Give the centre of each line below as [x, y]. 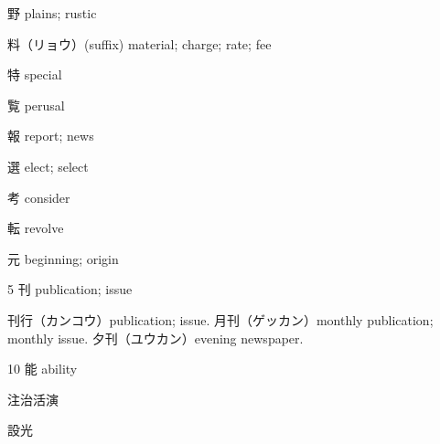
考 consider [39, 197]
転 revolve [36, 228]
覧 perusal [36, 105]
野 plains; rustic [52, 13]
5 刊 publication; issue [70, 289]
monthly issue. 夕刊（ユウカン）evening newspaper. [156, 338]
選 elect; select [48, 166]
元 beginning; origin [63, 258]
